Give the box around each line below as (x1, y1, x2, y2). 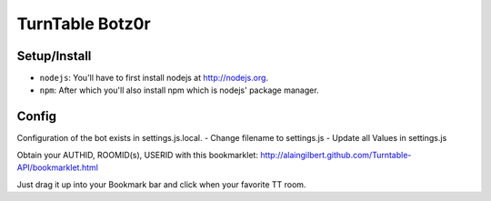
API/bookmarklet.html (16, 162, 99, 173)
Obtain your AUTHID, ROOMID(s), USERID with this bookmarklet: (16, 149, 259, 160)
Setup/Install (16, 48, 92, 64)
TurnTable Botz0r (16, 14, 151, 34)
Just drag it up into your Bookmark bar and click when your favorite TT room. (16, 178, 306, 190)
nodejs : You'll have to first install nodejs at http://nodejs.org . (39, 73, 268, 84)
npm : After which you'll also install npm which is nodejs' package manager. (39, 85, 319, 95)
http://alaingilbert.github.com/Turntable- (260, 149, 412, 160)
